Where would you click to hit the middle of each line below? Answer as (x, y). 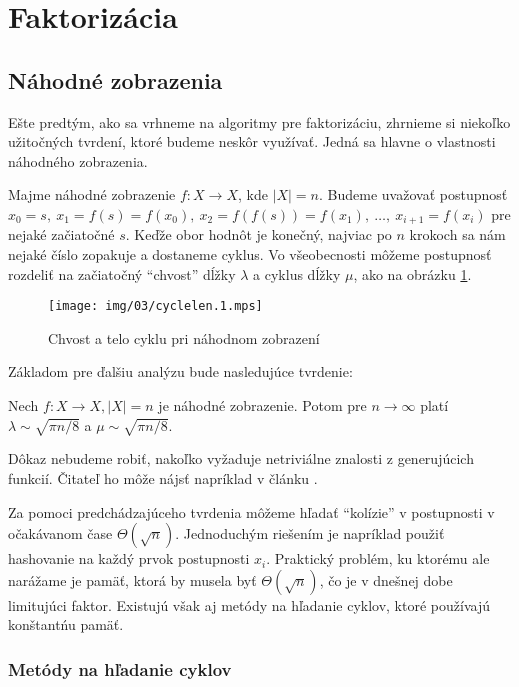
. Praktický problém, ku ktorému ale (378, 558)
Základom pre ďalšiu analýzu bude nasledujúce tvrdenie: (180, 371)
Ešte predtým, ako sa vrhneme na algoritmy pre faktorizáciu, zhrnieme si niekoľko (259, 121)
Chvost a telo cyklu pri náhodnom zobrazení (184, 337)
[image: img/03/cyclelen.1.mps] (155, 306)
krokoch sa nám (457, 234)
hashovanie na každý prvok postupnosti (129, 558)
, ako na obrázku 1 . (412, 273)
